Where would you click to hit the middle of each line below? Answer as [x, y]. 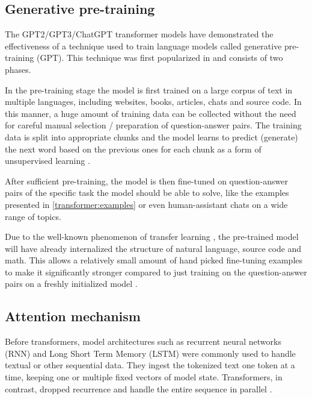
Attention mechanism [73, 316]
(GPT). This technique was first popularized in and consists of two [160, 58]
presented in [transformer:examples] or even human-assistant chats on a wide [146, 204]
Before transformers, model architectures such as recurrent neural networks [143, 341]
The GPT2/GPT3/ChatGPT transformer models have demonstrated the [139, 34]
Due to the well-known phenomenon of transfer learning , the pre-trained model [152, 237]
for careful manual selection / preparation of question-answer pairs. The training [153, 125]
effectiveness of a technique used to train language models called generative [143, 46]
